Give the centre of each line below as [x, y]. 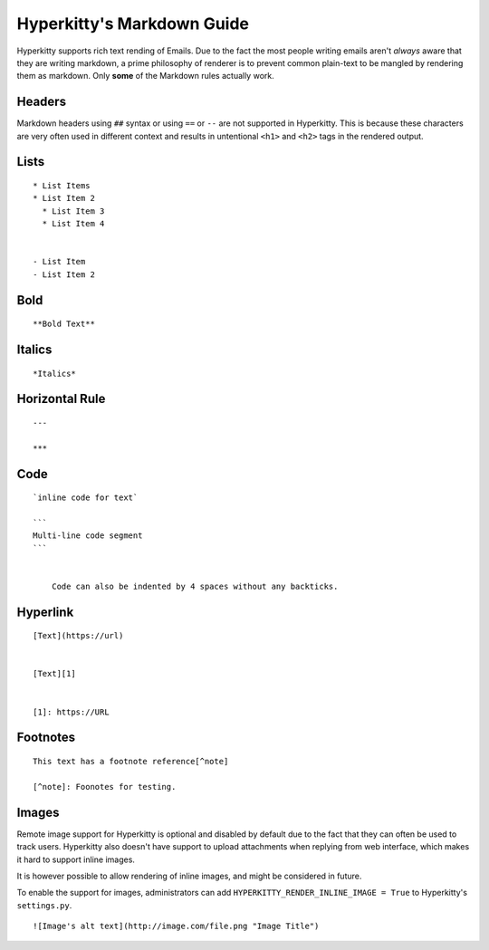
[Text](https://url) [78, 636]
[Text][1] [54, 674]
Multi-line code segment [88, 536]
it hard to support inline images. [76, 859]
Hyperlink [45, 612]
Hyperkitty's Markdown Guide [133, 24]
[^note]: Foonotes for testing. [105, 787]
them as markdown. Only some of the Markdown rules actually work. [146, 76]
